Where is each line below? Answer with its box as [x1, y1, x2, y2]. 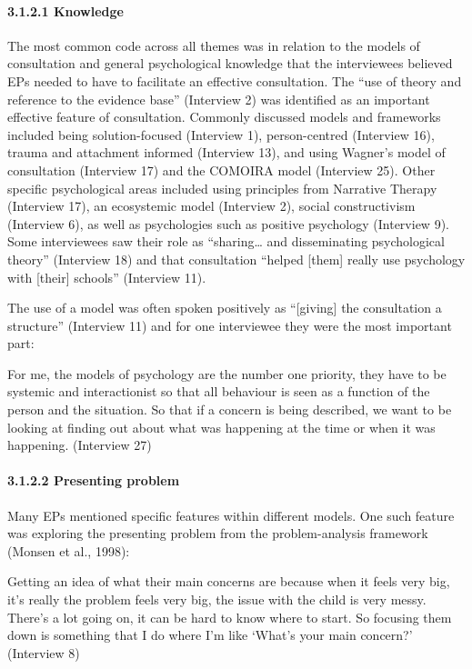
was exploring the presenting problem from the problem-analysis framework [7, 524, 428, 543]
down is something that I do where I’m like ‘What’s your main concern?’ [7, 625, 413, 644]
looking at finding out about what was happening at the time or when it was [7, 417, 436, 436]
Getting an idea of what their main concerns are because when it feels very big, [7, 572, 450, 591]
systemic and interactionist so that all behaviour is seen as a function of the [7, 382, 430, 401]
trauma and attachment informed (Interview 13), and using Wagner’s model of [7, 143, 446, 162]
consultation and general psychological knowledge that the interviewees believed [7, 54, 453, 73]
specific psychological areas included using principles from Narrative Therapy [7, 178, 437, 197]
